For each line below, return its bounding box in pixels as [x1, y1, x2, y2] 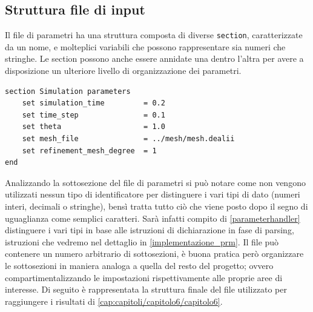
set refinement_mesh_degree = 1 [22, 146, 157, 155]
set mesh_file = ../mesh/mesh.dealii [22, 134, 235, 144]
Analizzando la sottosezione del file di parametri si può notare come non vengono [5, 176, 306, 188]
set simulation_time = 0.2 [22, 99, 165, 108]
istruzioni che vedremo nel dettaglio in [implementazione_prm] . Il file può [5, 235, 279, 248]
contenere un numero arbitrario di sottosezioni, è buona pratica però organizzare [5, 247, 304, 260]
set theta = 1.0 [22, 122, 165, 131]
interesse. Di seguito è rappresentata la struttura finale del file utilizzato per [5, 283, 287, 296]
